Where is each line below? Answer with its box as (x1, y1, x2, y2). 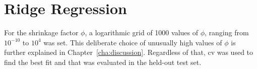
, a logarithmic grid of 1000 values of (85, 27, 198, 38)
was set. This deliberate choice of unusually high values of (43, 37, 222, 47)
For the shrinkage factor (4, 27, 79, 38)
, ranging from (205, 27, 249, 38)
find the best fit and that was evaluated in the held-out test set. (4, 56, 202, 67)
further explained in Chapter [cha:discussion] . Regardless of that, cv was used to (4, 47, 253, 57)
